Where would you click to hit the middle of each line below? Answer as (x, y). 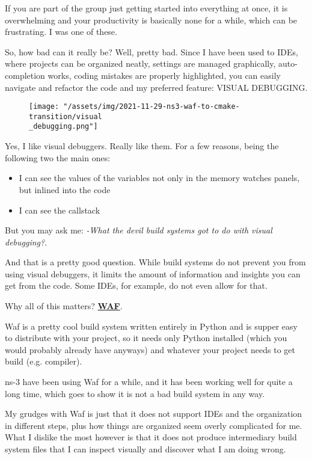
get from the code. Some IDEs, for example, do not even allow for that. (136, 285)
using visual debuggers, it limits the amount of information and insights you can (153, 273)
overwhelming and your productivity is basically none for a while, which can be (151, 20)
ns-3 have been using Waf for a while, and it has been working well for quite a (149, 382)
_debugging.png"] (63, 127)
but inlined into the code (65, 189)
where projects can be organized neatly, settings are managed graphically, (140, 63)
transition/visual (66, 116)
